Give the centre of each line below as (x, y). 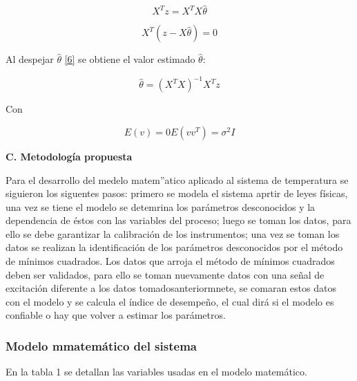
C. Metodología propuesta (69, 156)
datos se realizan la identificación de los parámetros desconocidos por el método (174, 247)
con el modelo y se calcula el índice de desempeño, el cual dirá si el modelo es (170, 301)
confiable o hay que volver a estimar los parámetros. (116, 315)
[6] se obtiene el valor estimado (130, 59)
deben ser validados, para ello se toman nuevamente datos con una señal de (165, 274)
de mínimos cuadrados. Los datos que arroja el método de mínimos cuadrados (170, 261)
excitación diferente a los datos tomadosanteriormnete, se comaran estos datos (171, 288)
